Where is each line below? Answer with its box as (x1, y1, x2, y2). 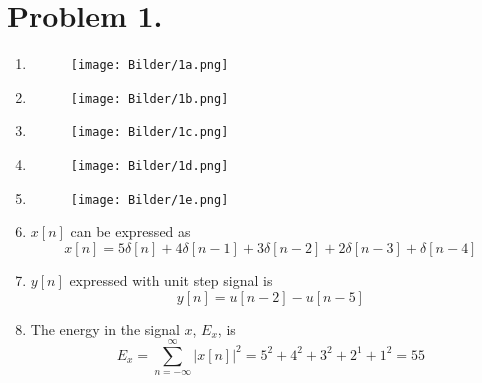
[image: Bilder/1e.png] (70, 192, 229, 207)
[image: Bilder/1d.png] (70, 159, 229, 174)
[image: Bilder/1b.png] (70, 91, 229, 106)
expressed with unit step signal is (69, 270, 273, 290)
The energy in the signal (30, 318, 180, 339)
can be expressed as (70, 221, 191, 242)
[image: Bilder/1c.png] (70, 125, 229, 140)
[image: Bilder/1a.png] (70, 58, 229, 73)
